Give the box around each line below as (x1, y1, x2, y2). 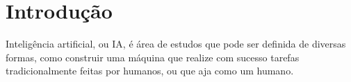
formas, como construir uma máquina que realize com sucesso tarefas (6, 50, 300, 64)
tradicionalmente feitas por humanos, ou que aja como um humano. (6, 63, 294, 78)
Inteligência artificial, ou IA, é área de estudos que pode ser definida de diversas (6, 37, 346, 51)
